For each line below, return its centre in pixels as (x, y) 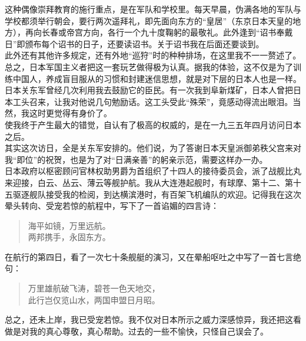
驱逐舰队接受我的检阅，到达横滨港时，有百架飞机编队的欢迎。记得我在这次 (157, 194)
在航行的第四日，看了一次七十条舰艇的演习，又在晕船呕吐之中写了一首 (141, 256)
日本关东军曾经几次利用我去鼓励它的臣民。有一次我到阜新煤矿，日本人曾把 (149, 90)
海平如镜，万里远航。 (69, 225)
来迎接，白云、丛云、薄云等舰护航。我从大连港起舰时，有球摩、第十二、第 (149, 182)
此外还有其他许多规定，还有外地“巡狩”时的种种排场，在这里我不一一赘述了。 (153, 55)
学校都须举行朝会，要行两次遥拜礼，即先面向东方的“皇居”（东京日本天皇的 (149, 20)
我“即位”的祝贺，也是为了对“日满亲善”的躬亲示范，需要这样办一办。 (136, 159)
